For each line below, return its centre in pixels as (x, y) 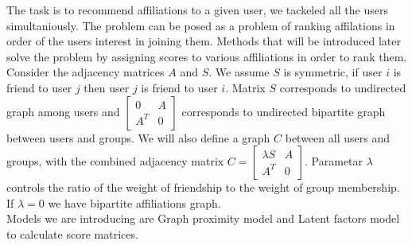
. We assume (239, 72)
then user (107, 87)
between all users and (337, 137)
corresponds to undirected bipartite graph (284, 111)
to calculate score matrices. (72, 233)
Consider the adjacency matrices (86, 72)
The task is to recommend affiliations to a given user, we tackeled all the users (197, 10)
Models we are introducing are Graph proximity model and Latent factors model (203, 218)
